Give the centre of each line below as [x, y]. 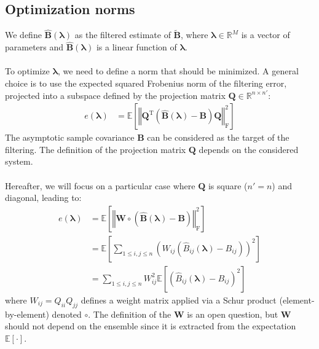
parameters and [34, 47]
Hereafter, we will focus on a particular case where [100, 185]
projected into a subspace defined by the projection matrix [115, 95]
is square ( [228, 185]
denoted [67, 314]
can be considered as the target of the [218, 137]
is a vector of [266, 35]
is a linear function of [136, 47]
